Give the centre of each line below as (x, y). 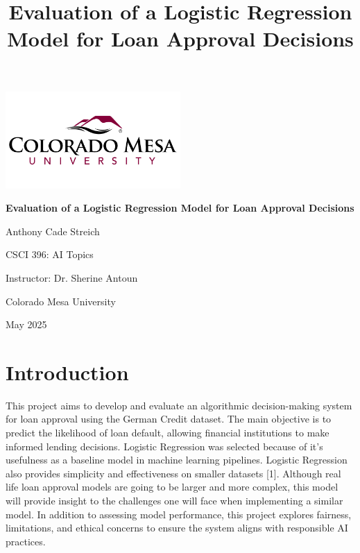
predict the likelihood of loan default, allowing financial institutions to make (168, 433)
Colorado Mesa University (61, 301)
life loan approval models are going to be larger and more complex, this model (172, 487)
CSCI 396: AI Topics (50, 254)
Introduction (67, 372)
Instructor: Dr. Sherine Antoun (72, 277)
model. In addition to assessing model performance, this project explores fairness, (179, 514)
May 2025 (26, 324)
